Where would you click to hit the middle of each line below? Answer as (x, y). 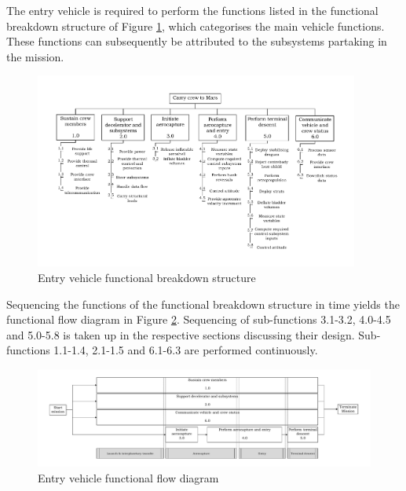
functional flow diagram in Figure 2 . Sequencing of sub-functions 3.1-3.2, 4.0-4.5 (199, 319)
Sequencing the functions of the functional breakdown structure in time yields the (203, 304)
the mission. (35, 56)
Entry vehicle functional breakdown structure (147, 277)
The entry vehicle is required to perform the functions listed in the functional (192, 10)
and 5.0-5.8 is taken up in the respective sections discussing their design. (181, 334)
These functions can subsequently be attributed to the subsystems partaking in (197, 41)
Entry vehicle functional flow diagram (128, 477)
